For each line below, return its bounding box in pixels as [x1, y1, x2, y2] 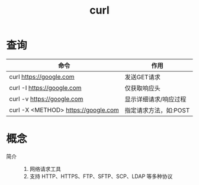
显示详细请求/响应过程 [124, 95, 187, 103]
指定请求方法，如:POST [124, 106, 190, 114]
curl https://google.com [9, 72, 75, 80]
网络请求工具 [29, 165, 61, 172]
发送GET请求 [124, 73, 161, 81]
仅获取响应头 [124, 84, 161, 92]
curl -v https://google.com [9, 95, 84, 103]
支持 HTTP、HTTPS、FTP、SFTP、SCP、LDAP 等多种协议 [29, 173, 173, 180]
